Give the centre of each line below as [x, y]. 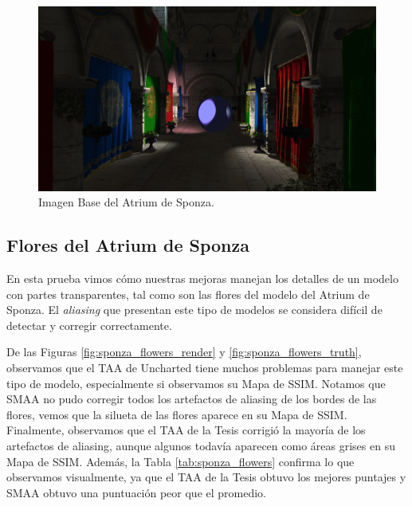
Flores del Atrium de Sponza [128, 245]
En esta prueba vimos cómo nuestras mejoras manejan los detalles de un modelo [202, 278]
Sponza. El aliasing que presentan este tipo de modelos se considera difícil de [194, 310]
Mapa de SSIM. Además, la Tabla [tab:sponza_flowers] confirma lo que [180, 461]
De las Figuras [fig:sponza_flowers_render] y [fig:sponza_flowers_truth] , [184, 352]
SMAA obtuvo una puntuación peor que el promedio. [137, 492]
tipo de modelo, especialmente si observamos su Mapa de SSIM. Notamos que [196, 383]
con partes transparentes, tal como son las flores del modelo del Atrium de [188, 294]
